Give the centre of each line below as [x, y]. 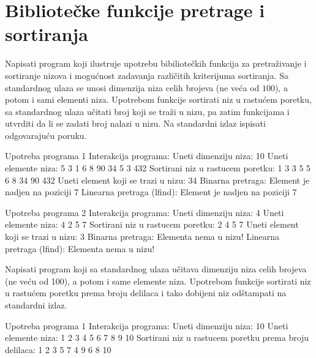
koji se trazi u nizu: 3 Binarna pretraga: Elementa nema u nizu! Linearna [142, 237]
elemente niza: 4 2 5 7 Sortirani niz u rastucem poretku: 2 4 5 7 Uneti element [152, 224]
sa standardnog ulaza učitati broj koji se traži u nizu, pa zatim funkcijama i [147, 111]
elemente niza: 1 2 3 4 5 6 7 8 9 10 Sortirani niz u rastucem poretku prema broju [157, 337]
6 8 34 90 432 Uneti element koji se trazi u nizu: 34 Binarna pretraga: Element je [157, 180]
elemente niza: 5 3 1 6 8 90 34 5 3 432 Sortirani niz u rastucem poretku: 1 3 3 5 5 [158, 168]
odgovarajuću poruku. [46, 135]
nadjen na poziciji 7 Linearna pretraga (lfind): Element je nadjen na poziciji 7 [151, 192]
